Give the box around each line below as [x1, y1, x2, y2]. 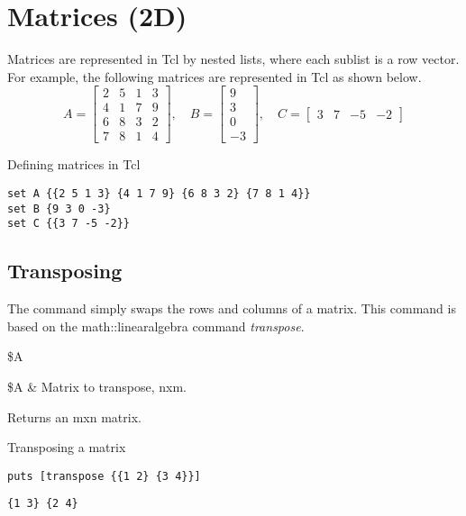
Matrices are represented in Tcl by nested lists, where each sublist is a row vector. [7, 50, 460, 68]
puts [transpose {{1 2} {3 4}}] [7, 469, 201, 483]
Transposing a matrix [7, 438, 126, 457]
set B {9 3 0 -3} [7, 202, 111, 215]
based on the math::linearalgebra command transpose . [7, 316, 305, 335]
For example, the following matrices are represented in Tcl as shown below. [7, 67, 422, 86]
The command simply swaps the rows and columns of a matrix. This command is [7, 299, 456, 318]
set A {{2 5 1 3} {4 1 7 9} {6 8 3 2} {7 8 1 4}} [7, 187, 311, 201]
